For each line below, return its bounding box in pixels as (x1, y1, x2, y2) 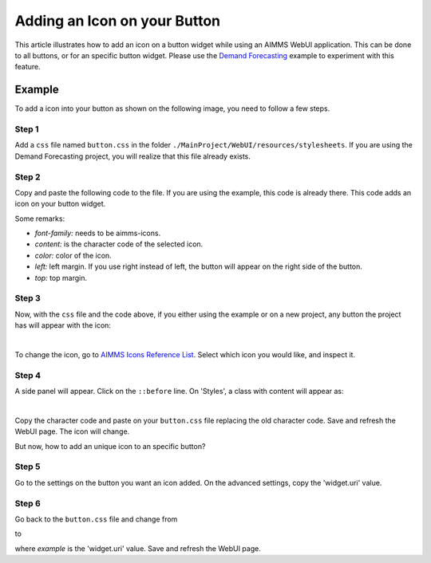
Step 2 (14, 171, 41, 183)
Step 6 (14, 498, 42, 509)
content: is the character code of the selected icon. (34, 239, 204, 249)
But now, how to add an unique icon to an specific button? (14, 441, 206, 451)
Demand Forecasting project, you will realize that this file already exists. (14, 152, 251, 161)
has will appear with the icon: (14, 321, 112, 330)
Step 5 (14, 461, 41, 472)
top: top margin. (34, 273, 88, 282)
